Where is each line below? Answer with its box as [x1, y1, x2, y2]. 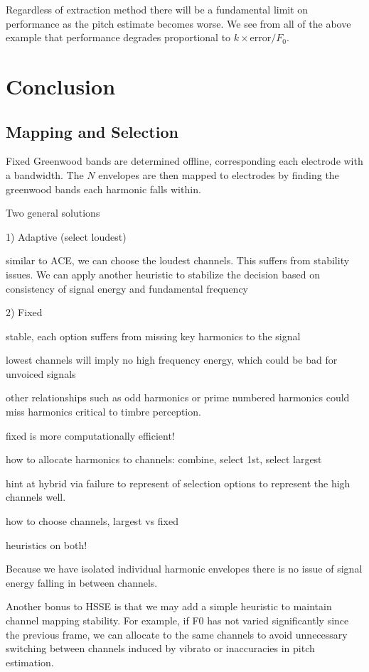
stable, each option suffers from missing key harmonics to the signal [6, 328, 301, 343]
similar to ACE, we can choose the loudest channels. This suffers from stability [6, 253, 350, 268]
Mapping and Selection [6, 120, 178, 142]
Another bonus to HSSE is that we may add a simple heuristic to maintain [6, 599, 332, 614]
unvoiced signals [6, 366, 76, 381]
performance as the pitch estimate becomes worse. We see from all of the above [6, 16, 351, 31]
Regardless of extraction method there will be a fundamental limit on [6, 2, 309, 16]
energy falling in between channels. [6, 575, 158, 590]
